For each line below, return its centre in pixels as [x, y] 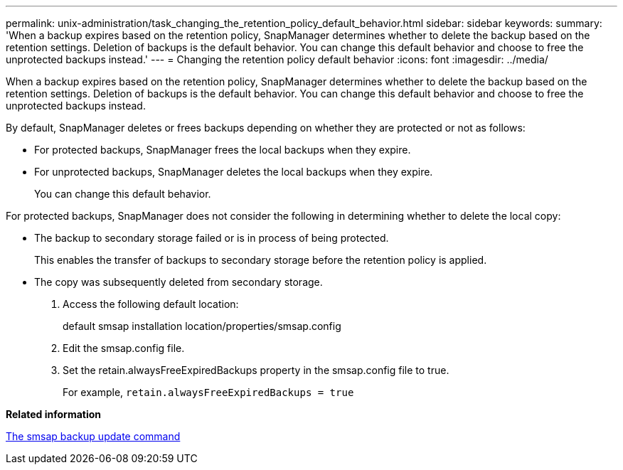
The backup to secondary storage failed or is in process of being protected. [212, 238]
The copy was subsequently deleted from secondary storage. [179, 282]
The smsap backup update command [93, 436]
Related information [54, 414]
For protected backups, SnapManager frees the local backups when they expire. [223, 150]
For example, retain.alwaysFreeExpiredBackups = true [208, 392]
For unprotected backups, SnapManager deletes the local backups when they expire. [234, 172]
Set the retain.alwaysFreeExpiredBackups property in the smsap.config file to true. [256, 370]
